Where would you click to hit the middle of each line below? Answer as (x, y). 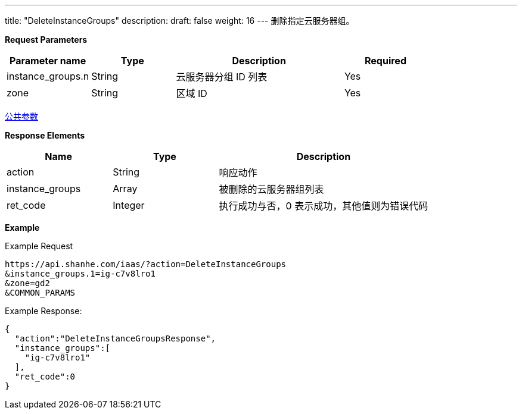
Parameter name (48, 61)
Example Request (39, 246)
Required (386, 61)
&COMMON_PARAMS (40, 293)
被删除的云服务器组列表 (271, 189)
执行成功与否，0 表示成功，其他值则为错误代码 (324, 206)
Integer (129, 205)
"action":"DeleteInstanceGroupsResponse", (115, 338)
